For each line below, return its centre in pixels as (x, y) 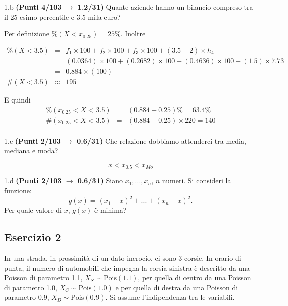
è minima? (111, 210)
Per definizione (27, 33)
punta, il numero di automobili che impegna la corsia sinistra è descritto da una (127, 268)
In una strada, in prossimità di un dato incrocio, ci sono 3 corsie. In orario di (123, 258)
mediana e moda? (31, 150)
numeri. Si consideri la (197, 181)
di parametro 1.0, (31, 287)
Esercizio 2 (33, 237)
